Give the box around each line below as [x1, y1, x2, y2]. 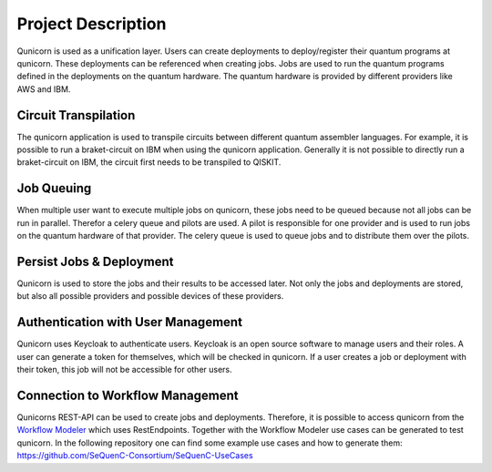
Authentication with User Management [16, 314, 243, 330]
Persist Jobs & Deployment [16, 253, 174, 269]
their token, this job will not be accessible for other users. [16, 364, 232, 375]
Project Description [16, 14, 167, 34]
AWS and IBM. [16, 83, 71, 95]
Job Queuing [16, 180, 92, 196]
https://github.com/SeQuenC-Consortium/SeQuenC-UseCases [16, 450, 254, 461]
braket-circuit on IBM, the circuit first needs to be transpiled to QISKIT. [16, 157, 282, 168]
